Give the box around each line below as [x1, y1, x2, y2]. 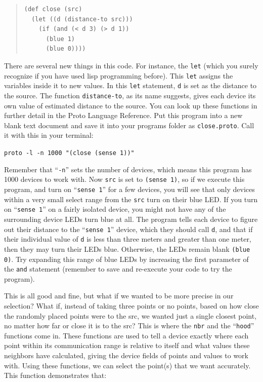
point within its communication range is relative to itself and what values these [4, 340, 250, 351]
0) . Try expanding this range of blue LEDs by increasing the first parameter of [4, 253, 249, 264]
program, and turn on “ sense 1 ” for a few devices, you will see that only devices [4, 184, 255, 194]
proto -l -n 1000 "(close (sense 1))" [4, 149, 135, 157]
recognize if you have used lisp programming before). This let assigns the [4, 70, 233, 81]
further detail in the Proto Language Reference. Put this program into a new [4, 110, 243, 121]
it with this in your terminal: [4, 130, 94, 140]
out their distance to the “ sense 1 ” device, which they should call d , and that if [4, 223, 253, 234]
